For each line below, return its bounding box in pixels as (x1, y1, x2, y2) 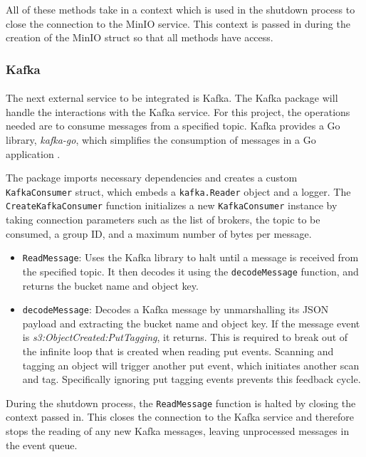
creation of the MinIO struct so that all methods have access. (6, 30, 273, 45)
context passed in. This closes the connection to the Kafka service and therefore (6, 409, 354, 424)
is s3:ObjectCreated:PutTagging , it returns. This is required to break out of (22, 330, 348, 345)
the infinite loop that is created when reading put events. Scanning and (22, 344, 334, 359)
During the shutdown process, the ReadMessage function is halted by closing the (6, 395, 356, 410)
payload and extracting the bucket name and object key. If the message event (22, 315, 360, 330)
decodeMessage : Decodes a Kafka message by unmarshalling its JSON (22, 302, 329, 317)
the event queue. (6, 437, 78, 452)
